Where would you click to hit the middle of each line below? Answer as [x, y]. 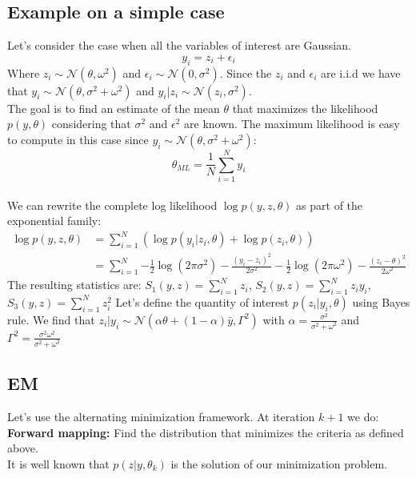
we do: [363, 416]
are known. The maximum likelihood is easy [292, 124]
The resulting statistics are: [74, 285]
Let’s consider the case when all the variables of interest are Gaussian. [179, 45]
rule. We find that [51, 319]
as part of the [330, 205]
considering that [91, 124]
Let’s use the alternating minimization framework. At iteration [161, 416]
